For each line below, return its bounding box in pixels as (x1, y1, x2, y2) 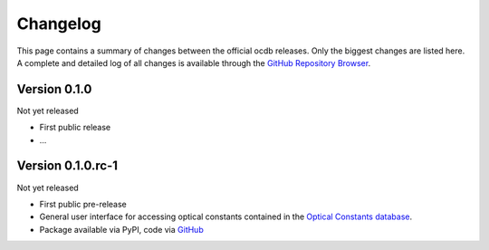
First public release (39, 122, 111, 133)
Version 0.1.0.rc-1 (16, 159, 118, 174)
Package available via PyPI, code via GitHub (39, 224, 204, 235)
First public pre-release (39, 198, 127, 209)
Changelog (16, 14, 101, 34)
